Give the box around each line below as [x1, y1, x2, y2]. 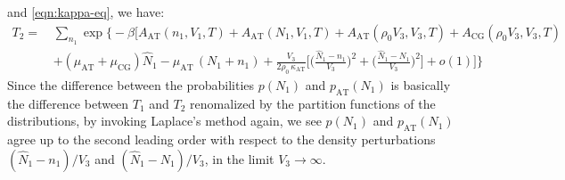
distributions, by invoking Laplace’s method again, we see [7, 111, 322, 130]
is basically [390, 75, 451, 94]
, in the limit [204, 149, 274, 168]
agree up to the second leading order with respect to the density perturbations [7, 130, 436, 149]
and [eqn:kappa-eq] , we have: [7, 3, 165, 20]
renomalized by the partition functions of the [190, 94, 436, 112]
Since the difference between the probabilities [7, 75, 255, 94]
